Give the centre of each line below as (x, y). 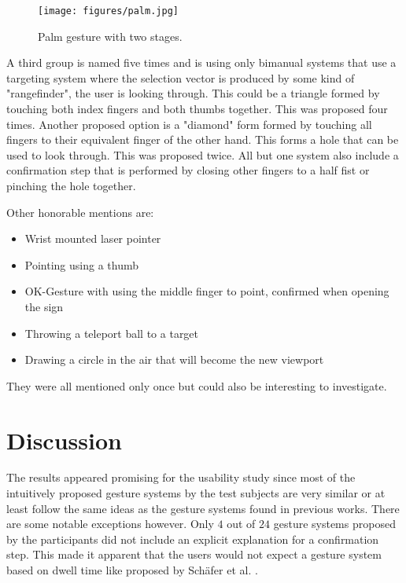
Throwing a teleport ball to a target (112, 333)
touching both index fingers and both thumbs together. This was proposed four (197, 109)
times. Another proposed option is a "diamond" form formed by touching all (189, 124)
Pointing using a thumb (81, 264)
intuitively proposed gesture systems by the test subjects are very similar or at (196, 493)
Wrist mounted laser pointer (93, 238)
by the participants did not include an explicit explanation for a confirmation (193, 539)
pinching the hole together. (71, 185)
